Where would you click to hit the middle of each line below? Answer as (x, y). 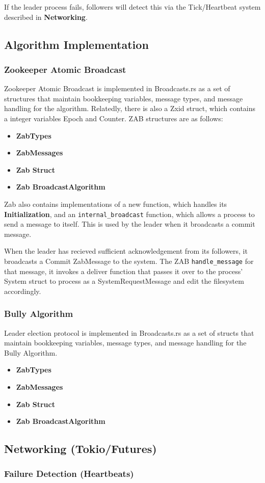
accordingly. (23, 291)
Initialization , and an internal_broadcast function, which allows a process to (129, 214)
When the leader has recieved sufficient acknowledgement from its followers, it (126, 251)
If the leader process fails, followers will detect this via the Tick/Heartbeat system (132, 7)
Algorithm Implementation (76, 44)
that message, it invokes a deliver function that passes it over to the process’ (124, 271)
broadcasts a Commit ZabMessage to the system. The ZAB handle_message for (129, 261)
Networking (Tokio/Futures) (81, 449)
